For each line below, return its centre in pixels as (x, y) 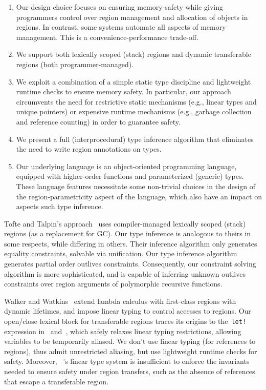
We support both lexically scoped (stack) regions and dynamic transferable (134, 54)
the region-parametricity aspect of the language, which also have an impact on (139, 196)
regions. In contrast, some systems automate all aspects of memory (121, 27)
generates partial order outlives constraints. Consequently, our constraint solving (130, 264)
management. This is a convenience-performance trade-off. (107, 37)
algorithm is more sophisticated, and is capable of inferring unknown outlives (125, 273)
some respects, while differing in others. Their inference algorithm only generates (131, 243)
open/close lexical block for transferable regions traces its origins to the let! (125, 321)
